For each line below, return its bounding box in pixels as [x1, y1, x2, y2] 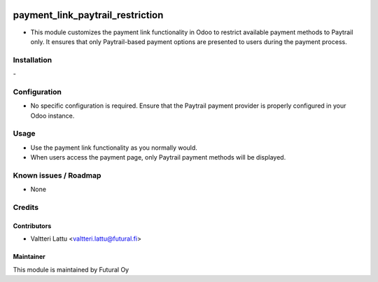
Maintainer [13, 253, 45, 261]
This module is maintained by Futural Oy [13, 265, 129, 274]
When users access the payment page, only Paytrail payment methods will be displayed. [30, 153, 286, 162]
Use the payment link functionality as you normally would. [30, 143, 197, 152]
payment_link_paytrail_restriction [13, 9, 164, 21]
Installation [13, 55, 52, 64]
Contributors [13, 221, 52, 230]
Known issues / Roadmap [13, 170, 101, 180]
